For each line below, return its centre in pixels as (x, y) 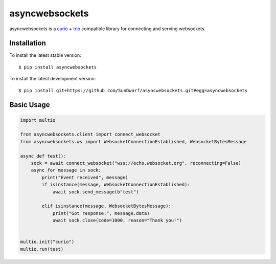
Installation (28, 43)
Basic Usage (30, 105)
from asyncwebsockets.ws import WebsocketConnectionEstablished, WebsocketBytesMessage (133, 141)
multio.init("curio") (47, 242)
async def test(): (43, 156)
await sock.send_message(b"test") (96, 192)
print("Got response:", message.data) (101, 213)
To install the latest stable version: (45, 55)
